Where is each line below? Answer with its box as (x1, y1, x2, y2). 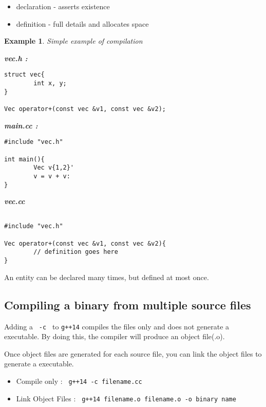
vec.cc (4, 196, 25, 207)
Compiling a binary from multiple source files (4, 297, 251, 312)
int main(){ (4, 155, 45, 163)
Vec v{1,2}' (33, 164, 74, 172)
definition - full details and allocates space (16, 18, 149, 29)
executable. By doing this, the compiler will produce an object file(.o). (4, 331, 225, 342)
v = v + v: (33, 172, 70, 180)
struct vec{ (4, 71, 45, 79)
